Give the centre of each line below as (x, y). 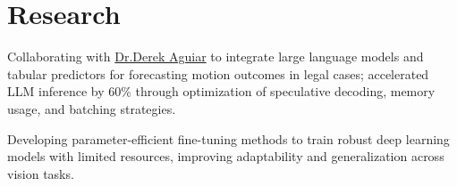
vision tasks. (41, 173)
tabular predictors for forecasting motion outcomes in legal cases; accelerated (218, 73)
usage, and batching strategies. (92, 108)
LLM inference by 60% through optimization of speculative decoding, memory (221, 91)
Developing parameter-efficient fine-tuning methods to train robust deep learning (228, 138)
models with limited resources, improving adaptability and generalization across (226, 156)
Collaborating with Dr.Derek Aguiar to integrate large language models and (216, 57)
